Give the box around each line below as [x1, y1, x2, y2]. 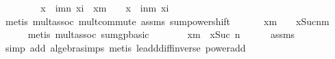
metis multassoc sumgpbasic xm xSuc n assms [27, 27, 295, 41]
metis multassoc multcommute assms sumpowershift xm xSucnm [5, 14, 330, 28]
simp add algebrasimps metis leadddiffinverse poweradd [5, 40, 246, 54]
